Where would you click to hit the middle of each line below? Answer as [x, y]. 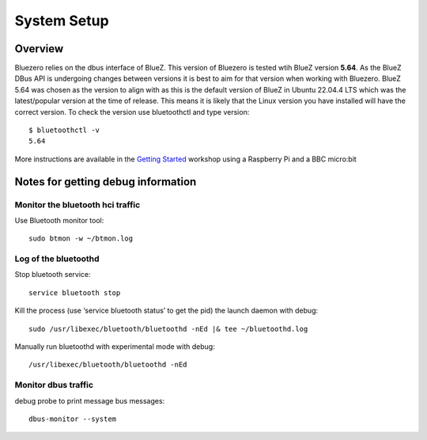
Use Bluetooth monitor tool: [59, 220]
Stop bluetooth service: [53, 275]
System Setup [62, 21]
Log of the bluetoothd [57, 259]
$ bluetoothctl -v [64, 130]
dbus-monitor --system [73, 419]
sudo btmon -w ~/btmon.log [81, 239]
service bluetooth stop [75, 292]
